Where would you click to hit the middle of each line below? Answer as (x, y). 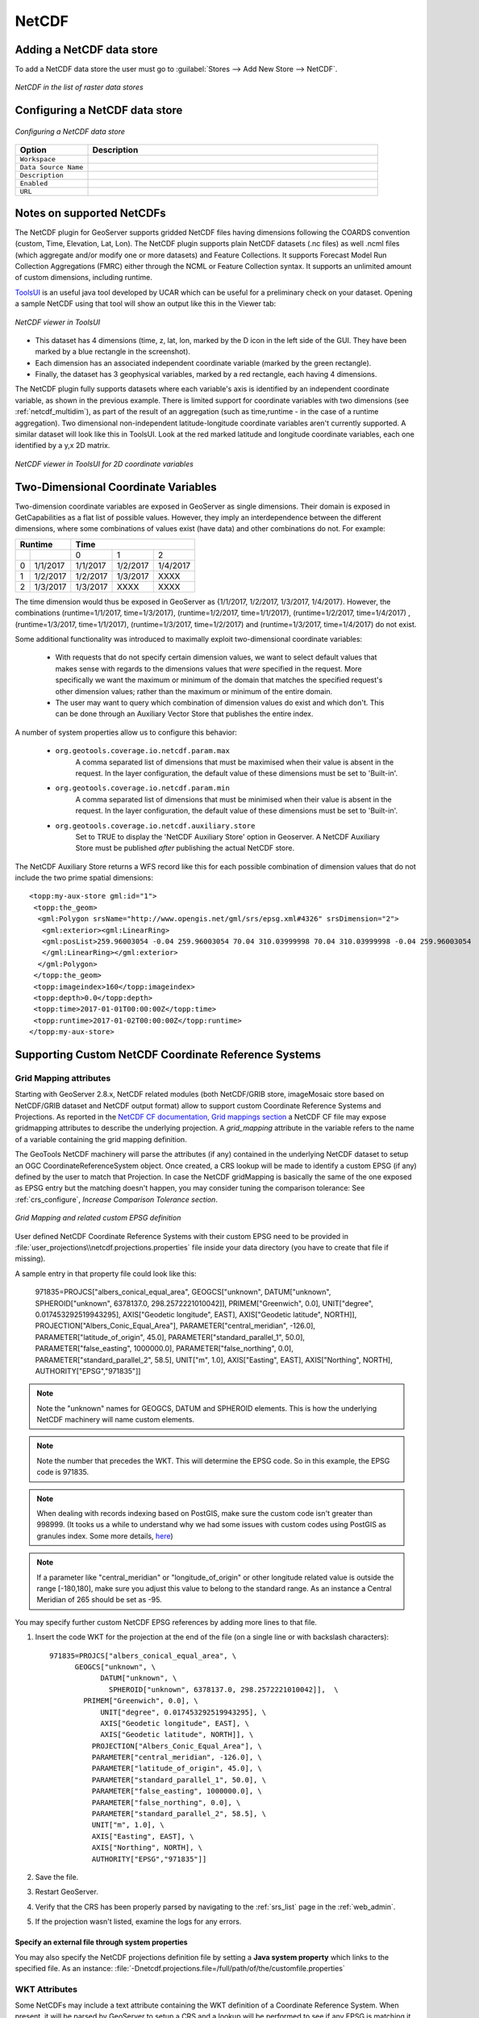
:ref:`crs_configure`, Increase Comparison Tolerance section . (116, 1199)
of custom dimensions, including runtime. (84, 278)
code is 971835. (63, 1472)
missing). (30, 1258)
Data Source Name (52, 167)
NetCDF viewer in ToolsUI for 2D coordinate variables (104, 463)
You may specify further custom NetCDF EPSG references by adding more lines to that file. (166, 1622)
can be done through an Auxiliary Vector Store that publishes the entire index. (184, 714)
